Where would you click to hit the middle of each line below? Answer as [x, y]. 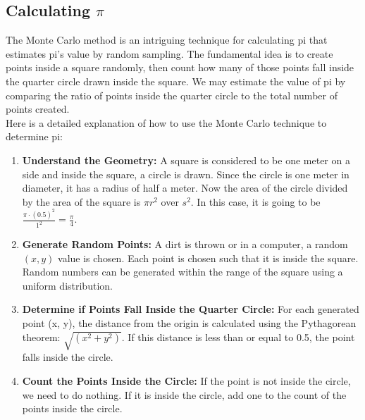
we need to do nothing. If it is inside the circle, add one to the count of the [184, 394]
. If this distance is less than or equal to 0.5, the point [238, 336]
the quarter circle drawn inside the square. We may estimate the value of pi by [176, 81]
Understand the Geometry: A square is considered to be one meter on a [186, 160]
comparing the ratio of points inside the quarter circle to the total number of [172, 95]
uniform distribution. [67, 285]
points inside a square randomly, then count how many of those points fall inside [180, 67]
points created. [38, 109]
